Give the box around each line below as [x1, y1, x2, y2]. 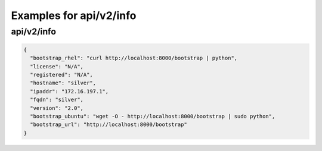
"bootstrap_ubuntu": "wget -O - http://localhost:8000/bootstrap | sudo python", [30, 113, 275, 119]
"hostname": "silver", [30, 80, 97, 86]
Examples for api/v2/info [11, 9, 137, 22]
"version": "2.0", [30, 105, 83, 111]
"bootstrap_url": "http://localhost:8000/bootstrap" [30, 121, 187, 128]
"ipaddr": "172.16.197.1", [30, 88, 109, 95]
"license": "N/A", [30, 63, 83, 70]
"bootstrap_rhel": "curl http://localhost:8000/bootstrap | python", [30, 55, 238, 62]
